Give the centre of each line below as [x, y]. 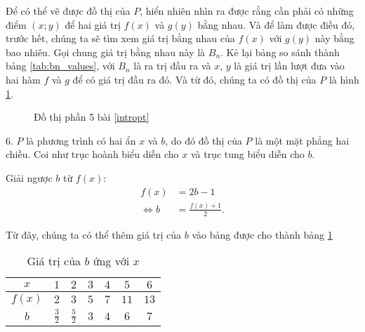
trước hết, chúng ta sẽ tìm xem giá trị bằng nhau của [120, 38]
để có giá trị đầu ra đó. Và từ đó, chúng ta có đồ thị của [194, 79]
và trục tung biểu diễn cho [247, 154]
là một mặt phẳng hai [302, 140]
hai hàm [23, 79]
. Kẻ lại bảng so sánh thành [280, 52]
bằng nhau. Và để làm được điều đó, [276, 24]
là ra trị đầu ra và [172, 66]
